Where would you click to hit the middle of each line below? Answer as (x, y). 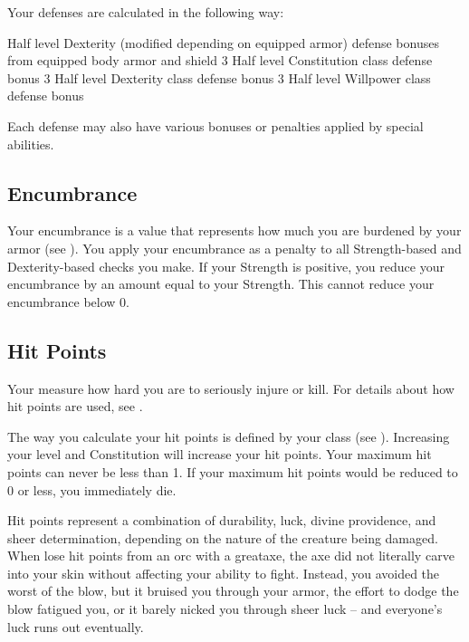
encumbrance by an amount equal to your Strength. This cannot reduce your (221, 284)
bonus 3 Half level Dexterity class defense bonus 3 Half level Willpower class (219, 77)
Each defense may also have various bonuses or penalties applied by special (215, 125)
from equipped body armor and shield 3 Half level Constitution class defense (220, 60)
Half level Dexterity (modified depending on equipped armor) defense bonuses (223, 42)
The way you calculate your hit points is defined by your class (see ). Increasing (229, 436)
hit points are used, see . (75, 406)
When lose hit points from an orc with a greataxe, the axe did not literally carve (231, 556)
